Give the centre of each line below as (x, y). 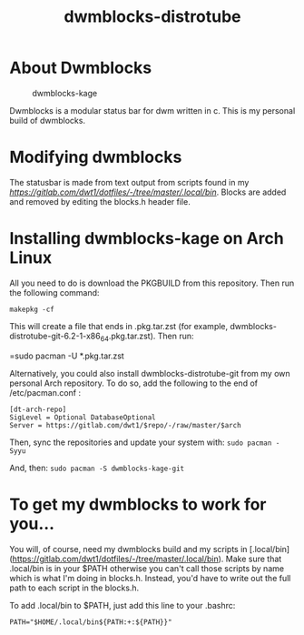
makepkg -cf (32, 309)
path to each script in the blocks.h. (74, 588)
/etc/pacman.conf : (45, 392)
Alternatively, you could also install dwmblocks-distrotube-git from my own (150, 373)
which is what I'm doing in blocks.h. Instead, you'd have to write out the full (150, 578)
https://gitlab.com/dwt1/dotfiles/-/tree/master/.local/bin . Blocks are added (148, 192)
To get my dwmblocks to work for (138, 504)
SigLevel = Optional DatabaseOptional (83, 417)
